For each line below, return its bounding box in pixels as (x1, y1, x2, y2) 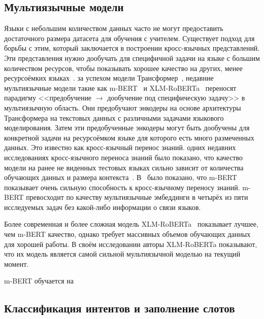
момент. (4, 258, 29, 269)
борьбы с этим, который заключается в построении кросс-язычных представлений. (4, 43, 260, 53)
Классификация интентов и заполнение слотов (4, 300, 235, 316)
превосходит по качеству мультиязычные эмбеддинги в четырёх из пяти (26, 192, 248, 202)
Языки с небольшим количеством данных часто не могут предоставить (4, 23, 223, 33)
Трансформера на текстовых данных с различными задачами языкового (4, 112, 224, 123)
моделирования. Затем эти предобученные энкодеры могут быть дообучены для (4, 122, 250, 133)
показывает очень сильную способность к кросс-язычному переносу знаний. (4, 182, 240, 192)
